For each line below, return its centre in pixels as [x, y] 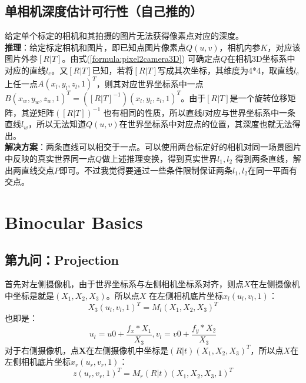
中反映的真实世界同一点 [50, 158]
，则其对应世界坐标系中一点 [150, 83]
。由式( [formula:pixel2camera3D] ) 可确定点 [141, 59]
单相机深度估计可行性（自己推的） [104, 11]
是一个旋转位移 [259, 97]
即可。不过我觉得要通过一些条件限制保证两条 [146, 170]
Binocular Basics [74, 222]
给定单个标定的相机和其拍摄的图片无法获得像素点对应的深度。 [124, 36]
